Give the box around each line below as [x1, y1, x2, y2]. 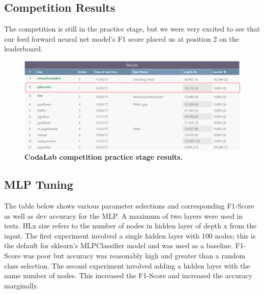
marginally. [4, 280, 39, 290]
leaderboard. [4, 43, 43, 54]
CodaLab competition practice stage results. [24, 152, 183, 162]
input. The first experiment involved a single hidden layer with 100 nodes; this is [4, 230, 256, 241]
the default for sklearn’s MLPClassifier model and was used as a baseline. [4, 240, 233, 251]
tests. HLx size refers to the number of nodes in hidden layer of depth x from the [4, 220, 257, 231]
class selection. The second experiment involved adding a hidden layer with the [4, 260, 250, 271]
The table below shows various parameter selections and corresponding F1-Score [4, 200, 254, 211]
